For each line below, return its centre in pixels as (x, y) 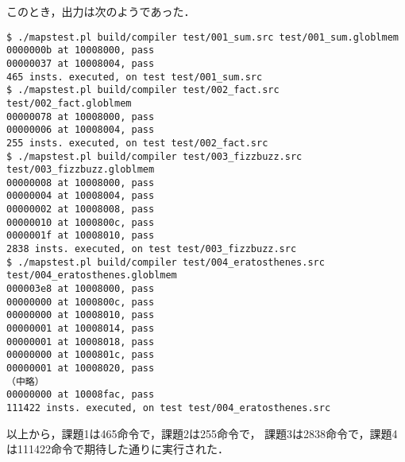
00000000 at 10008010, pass (81, 315)
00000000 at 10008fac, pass (81, 395)
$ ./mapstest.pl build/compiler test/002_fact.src (143, 90)
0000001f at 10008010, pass (81, 236)
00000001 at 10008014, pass (81, 329)
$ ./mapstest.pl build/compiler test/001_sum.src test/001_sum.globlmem (202, 37)
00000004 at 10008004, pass (81, 196)
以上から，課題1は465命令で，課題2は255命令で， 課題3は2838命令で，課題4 (202, 433)
